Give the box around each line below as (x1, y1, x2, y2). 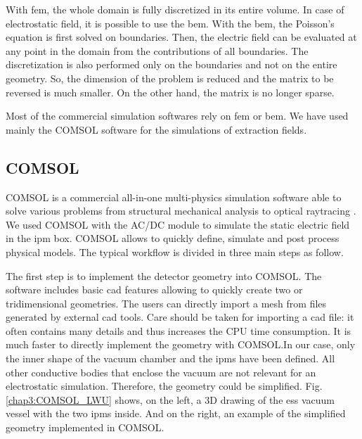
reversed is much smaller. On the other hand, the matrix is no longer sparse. (6, 84, 335, 99)
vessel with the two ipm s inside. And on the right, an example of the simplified (6, 406, 346, 421)
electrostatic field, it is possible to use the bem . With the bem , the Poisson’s (6, 15, 335, 30)
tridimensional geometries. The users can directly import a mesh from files (6, 295, 327, 310)
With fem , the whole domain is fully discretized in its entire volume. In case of (6, 2, 344, 16)
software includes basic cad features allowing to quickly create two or (6, 282, 303, 297)
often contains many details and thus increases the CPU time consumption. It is (6, 323, 351, 338)
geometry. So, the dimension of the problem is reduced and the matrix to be (6, 70, 334, 85)
